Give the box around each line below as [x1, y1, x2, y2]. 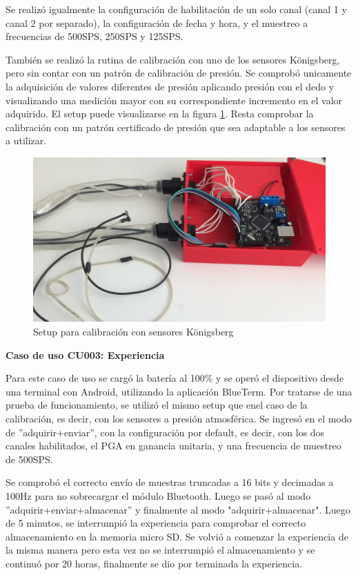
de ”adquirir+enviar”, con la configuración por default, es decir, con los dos [6, 425, 325, 439]
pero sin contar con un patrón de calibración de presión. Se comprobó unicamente [6, 66, 352, 80]
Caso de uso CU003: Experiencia [6, 347, 165, 362]
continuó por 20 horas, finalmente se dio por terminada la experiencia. [6, 556, 303, 570]
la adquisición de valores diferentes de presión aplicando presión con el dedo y [6, 79, 335, 93]
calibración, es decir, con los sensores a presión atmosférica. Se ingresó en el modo [6, 411, 352, 425]
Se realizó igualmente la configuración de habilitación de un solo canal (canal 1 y [6, 2, 347, 16]
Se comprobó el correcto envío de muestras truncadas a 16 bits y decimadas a [6, 475, 334, 489]
